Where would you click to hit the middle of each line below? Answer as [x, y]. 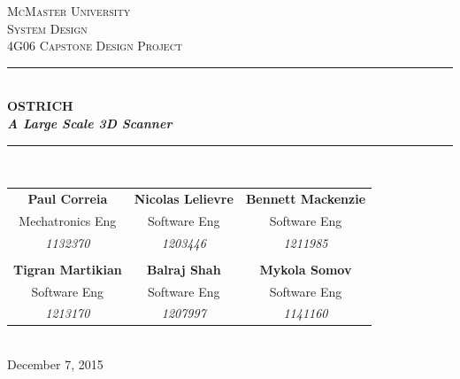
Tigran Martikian [68, 269]
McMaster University [69, 11]
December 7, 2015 [55, 364]
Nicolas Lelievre [184, 198]
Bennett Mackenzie [306, 198]
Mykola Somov [306, 269]
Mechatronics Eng [68, 220]
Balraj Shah [184, 269]
